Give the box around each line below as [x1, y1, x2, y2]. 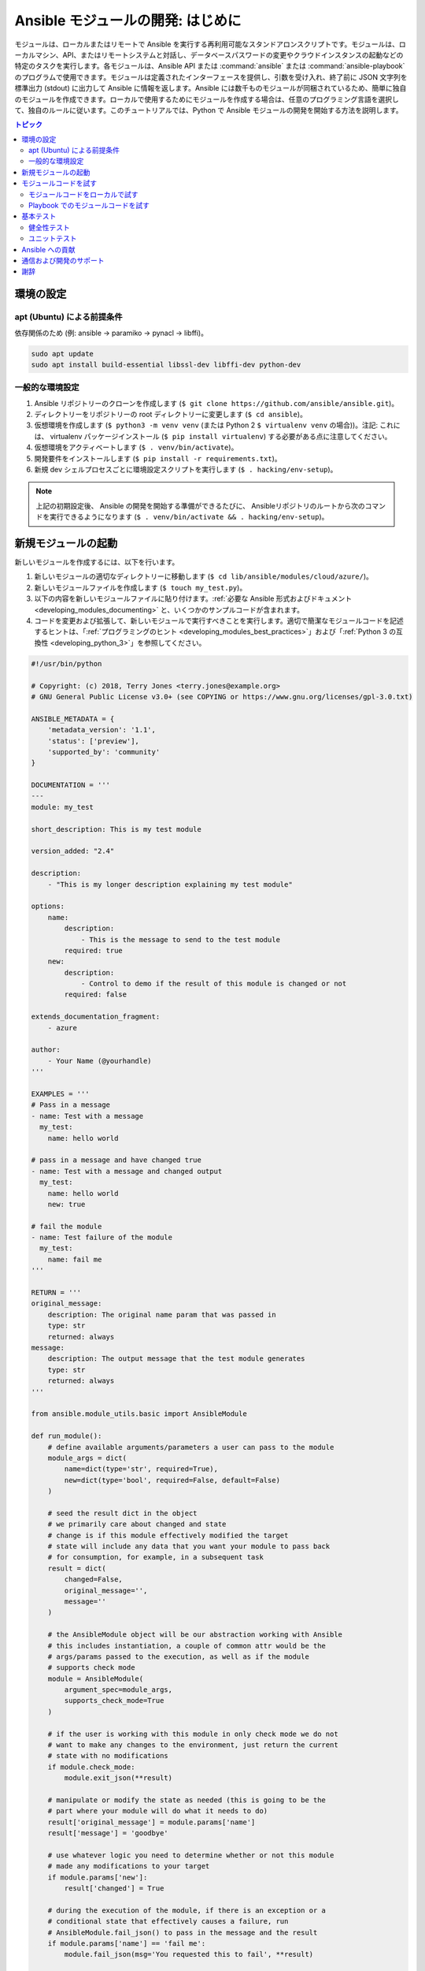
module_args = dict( [47, 1453, 128, 1462]
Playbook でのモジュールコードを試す [28, 201, 150, 211]
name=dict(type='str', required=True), [64, 1465, 218, 1474]
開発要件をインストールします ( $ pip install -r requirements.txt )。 [34, 453, 283, 463]
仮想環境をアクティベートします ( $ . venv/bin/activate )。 [34, 442, 238, 453]
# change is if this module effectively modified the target [47, 1530, 289, 1540]
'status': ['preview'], [47, 736, 139, 745]
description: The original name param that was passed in [47, 1310, 276, 1319]
